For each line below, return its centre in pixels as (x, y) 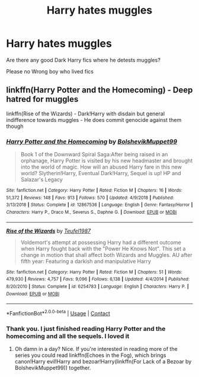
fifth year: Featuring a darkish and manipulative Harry (86, 261)
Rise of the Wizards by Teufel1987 (48, 231)
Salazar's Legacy (42, 180)
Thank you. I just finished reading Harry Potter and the (86, 328)
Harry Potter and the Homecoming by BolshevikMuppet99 (92, 141)
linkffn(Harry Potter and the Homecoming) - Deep (99, 90)
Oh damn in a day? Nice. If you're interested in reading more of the (96, 349)
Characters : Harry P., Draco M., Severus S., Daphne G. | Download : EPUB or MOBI (92, 212)
